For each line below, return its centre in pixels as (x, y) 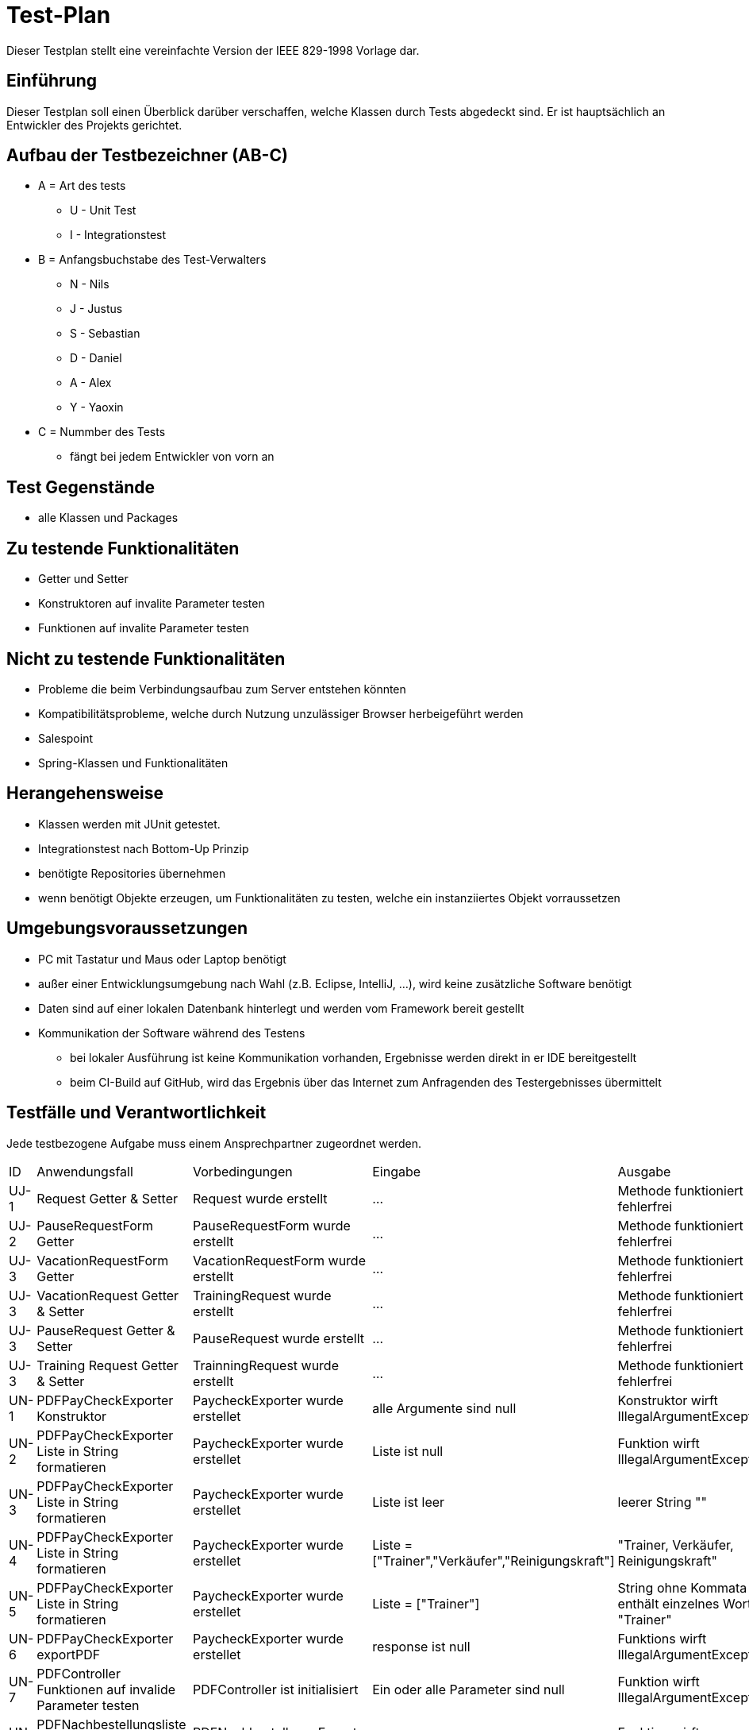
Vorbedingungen (243, 1171)
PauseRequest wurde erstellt (278, 1338)
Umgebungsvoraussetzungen (127, 929)
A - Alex (91, 383)
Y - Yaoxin (97, 407)
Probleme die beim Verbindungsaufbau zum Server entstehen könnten (222, 689)
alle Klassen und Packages (108, 518)
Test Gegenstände (81, 487)
